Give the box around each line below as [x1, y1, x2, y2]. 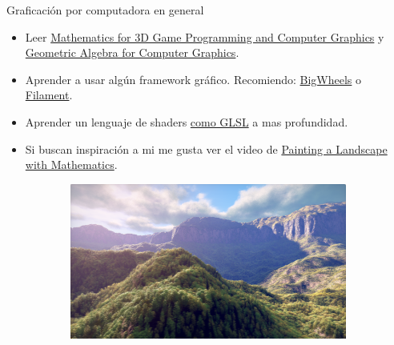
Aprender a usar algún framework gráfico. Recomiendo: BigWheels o [25, 70, 362, 87]
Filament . [25, 86, 73, 103]
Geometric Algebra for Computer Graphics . [25, 44, 239, 61]
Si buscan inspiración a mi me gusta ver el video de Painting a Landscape [25, 140, 388, 157]
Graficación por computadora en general [6, 2, 204, 18]
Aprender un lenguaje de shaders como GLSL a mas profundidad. [25, 113, 348, 130]
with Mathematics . [25, 156, 118, 173]
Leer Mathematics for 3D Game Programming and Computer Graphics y [25, 28, 384, 45]
